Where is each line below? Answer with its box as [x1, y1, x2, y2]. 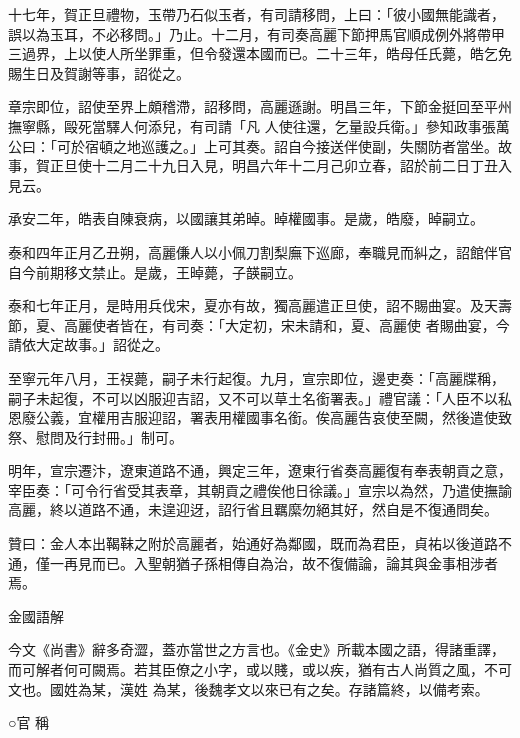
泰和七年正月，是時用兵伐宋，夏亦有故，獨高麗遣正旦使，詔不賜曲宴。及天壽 [8, 295, 512, 316]
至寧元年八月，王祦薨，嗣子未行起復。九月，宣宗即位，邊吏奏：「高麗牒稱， [8, 367, 505, 388]
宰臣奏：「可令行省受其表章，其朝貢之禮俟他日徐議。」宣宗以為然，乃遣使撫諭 [8, 479, 512, 500]
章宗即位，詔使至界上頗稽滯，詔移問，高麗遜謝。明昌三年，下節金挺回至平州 [8, 96, 512, 117]
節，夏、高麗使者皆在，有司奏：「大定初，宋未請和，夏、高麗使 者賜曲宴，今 [8, 314, 510, 335]
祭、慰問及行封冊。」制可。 [8, 426, 183, 447]
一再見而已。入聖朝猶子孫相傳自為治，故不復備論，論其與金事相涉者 [49, 552, 498, 573]
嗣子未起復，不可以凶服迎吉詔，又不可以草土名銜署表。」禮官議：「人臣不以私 [8, 387, 512, 408]
